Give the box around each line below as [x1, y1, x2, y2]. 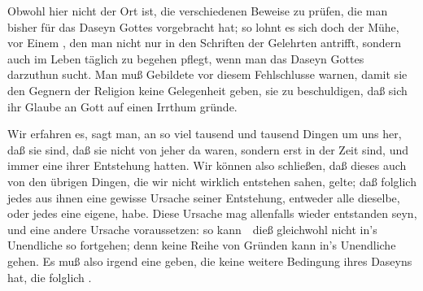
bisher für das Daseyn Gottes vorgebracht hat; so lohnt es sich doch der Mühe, [7, 18, 399, 35]
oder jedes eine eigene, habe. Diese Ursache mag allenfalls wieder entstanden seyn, [7, 205, 417, 222]
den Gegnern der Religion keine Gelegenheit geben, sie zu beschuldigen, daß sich [7, 81, 408, 98]
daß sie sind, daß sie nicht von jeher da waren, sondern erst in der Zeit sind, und [7, 141, 408, 158]
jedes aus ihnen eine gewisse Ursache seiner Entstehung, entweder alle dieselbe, [7, 189, 400, 206]
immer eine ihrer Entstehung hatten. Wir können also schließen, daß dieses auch [7, 157, 407, 174]
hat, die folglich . [7, 268, 92, 285]
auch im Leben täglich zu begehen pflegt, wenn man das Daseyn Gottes [7, 50, 364, 67]
